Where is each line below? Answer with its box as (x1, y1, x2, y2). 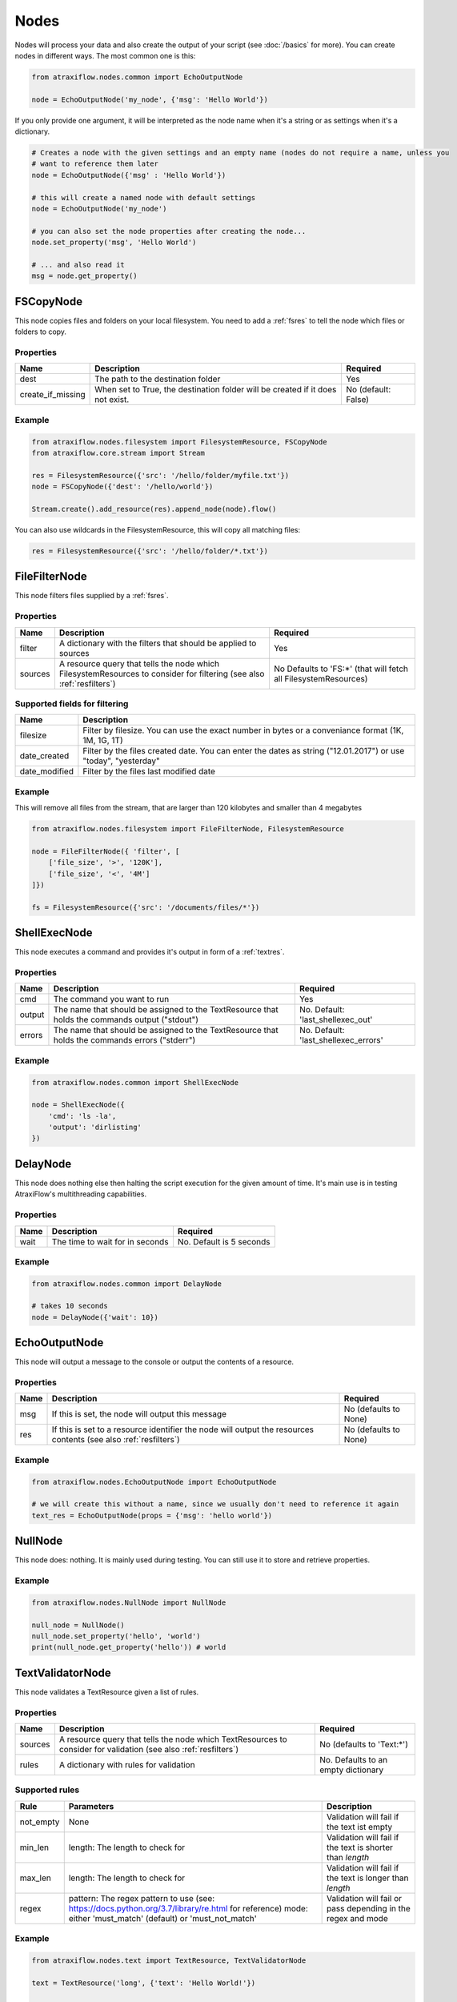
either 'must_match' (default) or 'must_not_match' (68, 1912, 258, 1924)
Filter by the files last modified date (82, 766, 216, 777)
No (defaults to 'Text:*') (319, 1739, 408, 1750)
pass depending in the (326, 1903, 411, 1914)
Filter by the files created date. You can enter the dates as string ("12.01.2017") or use (82, 746, 405, 757)
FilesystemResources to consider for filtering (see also (58, 668, 265, 679)
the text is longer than (326, 1872, 409, 1883)
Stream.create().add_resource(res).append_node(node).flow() (31, 505, 277, 513)
